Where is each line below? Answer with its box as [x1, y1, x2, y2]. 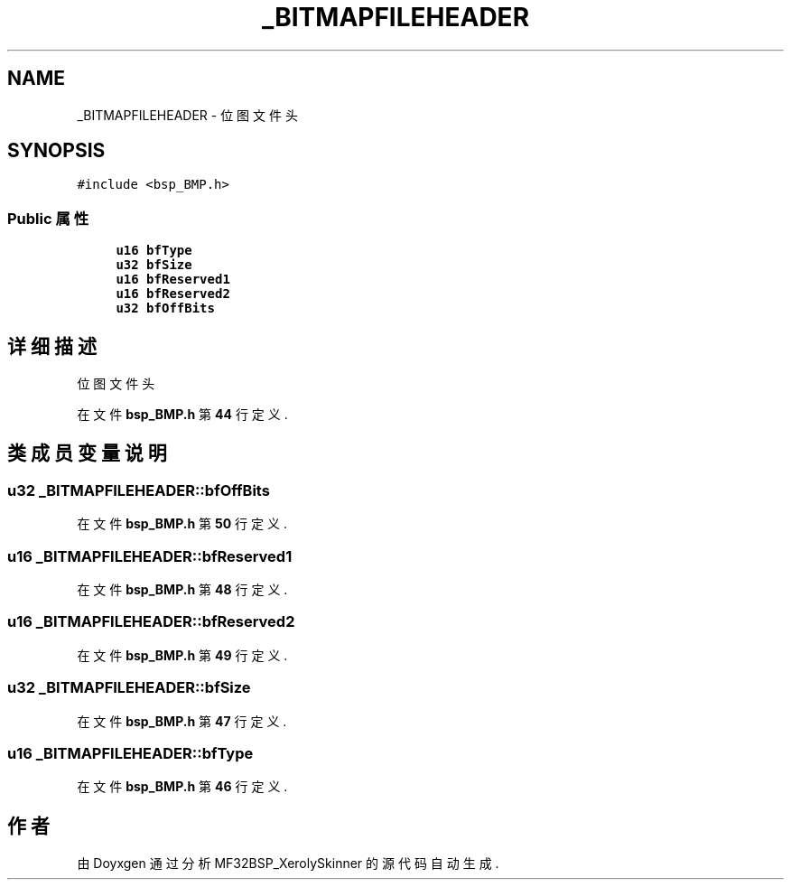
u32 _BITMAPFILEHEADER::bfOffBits [7, 481, 270, 500]
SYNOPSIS [7, 139, 106, 163]
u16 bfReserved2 [116, 286, 230, 302]
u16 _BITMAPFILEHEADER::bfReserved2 [7, 612, 295, 631]
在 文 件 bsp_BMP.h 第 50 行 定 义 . [77, 516, 287, 532]
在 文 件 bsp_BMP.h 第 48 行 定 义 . [77, 582, 288, 597]
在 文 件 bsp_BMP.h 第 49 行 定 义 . [77, 647, 288, 663]
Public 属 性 [7, 209, 89, 228]
